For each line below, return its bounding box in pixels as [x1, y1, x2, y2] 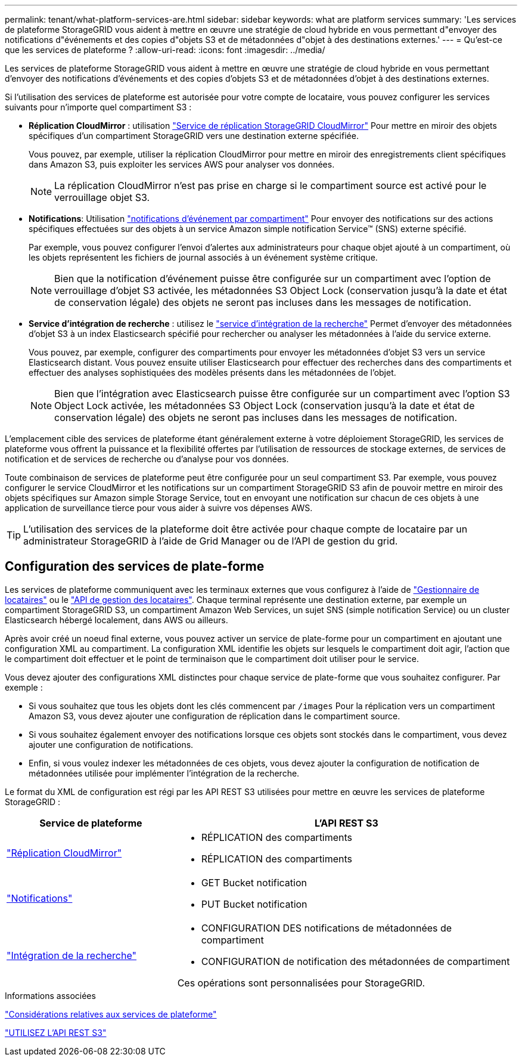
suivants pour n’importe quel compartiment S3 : [5, 102, 192, 112]
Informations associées [5, 990, 96, 1001]
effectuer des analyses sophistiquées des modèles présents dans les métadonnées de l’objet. [29, 367, 396, 378]
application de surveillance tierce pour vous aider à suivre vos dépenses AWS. [5, 503, 313, 513]
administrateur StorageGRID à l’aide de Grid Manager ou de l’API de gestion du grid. [23, 535, 398, 547]
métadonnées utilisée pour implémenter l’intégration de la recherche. [29, 768, 300, 778]
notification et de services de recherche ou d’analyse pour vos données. [5, 454, 289, 464]
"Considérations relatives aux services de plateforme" [5, 1009, 217, 1019]
